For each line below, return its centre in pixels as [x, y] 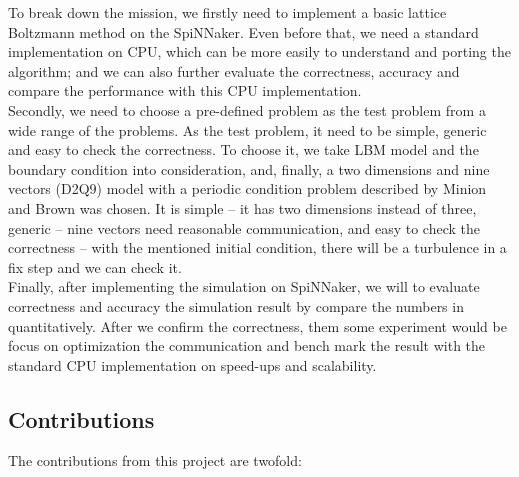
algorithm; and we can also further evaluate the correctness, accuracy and [234, 70]
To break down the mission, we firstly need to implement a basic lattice [227, 12]
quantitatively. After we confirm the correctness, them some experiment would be [257, 325]
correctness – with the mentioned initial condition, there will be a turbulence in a [257, 247]
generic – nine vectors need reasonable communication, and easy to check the [244, 227]
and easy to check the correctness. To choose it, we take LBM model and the [243, 149]
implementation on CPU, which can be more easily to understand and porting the [259, 51]
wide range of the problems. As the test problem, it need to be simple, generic [247, 129]
